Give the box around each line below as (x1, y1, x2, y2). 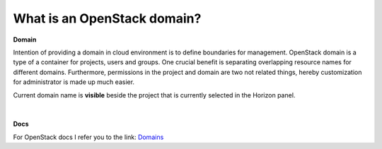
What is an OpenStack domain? (13, 11, 202, 26)
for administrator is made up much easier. (13, 78, 134, 86)
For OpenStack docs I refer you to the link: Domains (13, 133, 164, 141)
